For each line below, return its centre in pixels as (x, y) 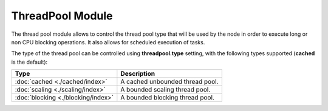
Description (138, 74)
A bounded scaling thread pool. (166, 90)
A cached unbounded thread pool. (169, 82)
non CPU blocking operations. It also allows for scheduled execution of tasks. (108, 42)
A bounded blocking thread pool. (168, 98)
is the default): (29, 62)
